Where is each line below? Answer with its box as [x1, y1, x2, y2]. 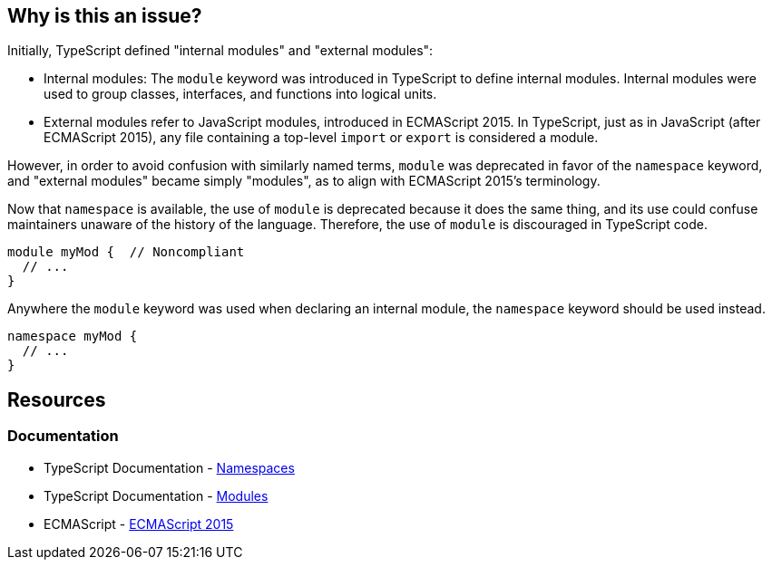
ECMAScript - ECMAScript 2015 [44, 515, 234, 532]
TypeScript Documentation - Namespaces [44, 459, 295, 476]
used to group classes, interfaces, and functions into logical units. [44, 86, 437, 102]
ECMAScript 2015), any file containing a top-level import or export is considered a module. [44, 130, 599, 146]
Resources [7, 388, 106, 411]
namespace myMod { [7, 329, 138, 344]
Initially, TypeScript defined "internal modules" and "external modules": [7, 43, 434, 59]
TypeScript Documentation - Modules [44, 487, 269, 504]
